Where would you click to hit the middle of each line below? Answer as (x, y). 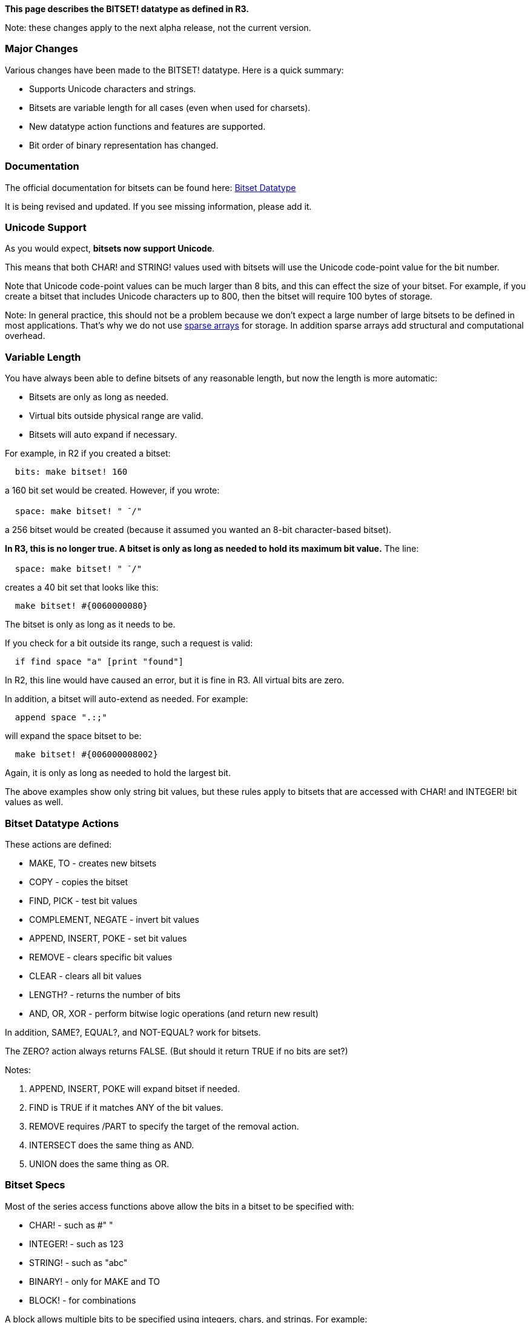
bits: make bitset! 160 (71, 472)
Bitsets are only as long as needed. (99, 397)
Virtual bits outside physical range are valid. (116, 416)
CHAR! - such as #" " (71, 1225)
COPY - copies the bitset (79, 882)
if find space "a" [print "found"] (99, 662)
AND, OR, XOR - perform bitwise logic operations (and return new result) (174, 1014)
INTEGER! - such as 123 (76, 1244)
